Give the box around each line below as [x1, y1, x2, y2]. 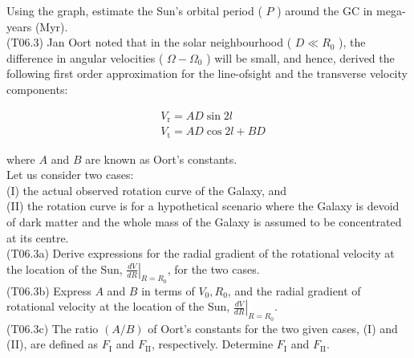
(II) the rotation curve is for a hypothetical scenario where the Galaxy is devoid [6, 197, 400, 214]
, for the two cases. [167, 260, 260, 277]
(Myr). [34, 18, 68, 35]
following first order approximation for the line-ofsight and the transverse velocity [6, 65, 408, 82]
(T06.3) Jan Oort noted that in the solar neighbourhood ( [6, 34, 292, 51]
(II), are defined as [6, 336, 99, 352]
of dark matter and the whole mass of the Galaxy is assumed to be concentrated [6, 213, 402, 230]
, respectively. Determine [151, 336, 274, 352]
